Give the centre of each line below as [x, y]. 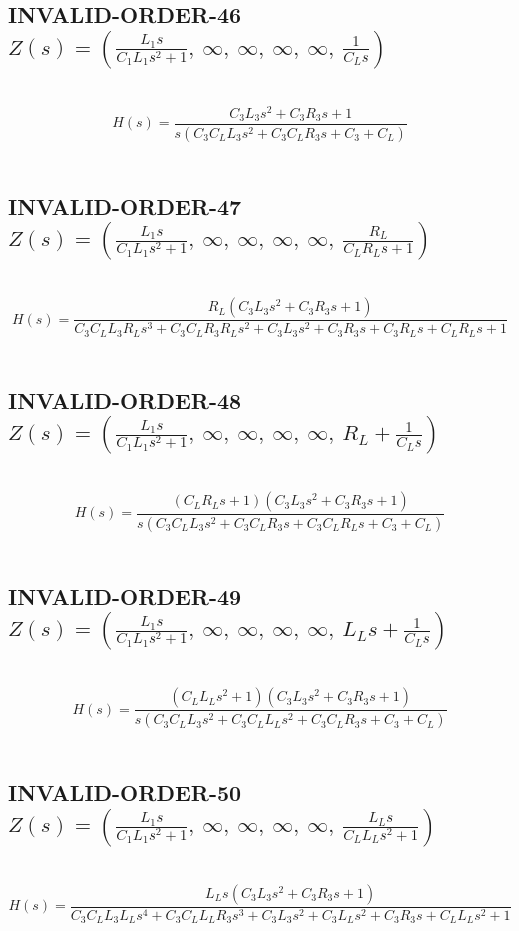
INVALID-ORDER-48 [125, 399]
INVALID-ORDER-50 [125, 792]
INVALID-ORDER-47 [125, 205]
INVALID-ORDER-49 [125, 595]
